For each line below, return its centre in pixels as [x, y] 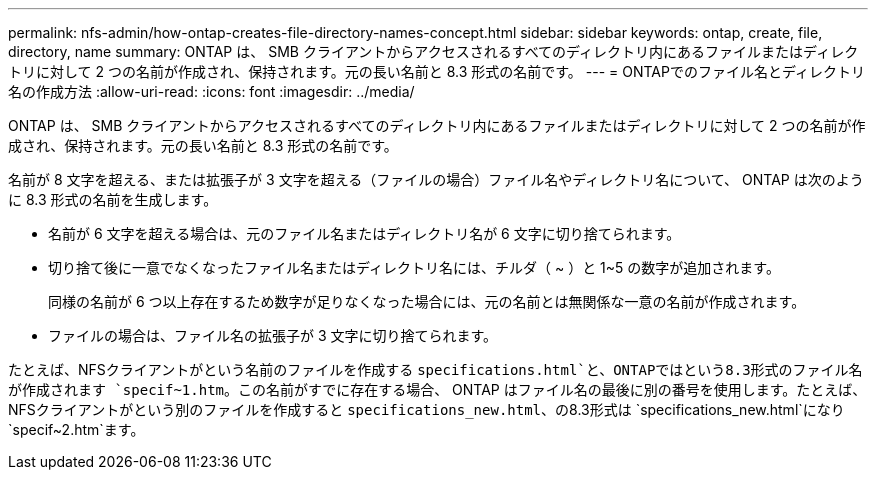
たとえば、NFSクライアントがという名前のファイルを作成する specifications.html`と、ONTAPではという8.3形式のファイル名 [435, 369]
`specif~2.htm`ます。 [76, 429]
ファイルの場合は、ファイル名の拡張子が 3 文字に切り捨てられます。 [273, 335]
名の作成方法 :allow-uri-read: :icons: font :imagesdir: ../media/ [211, 91]
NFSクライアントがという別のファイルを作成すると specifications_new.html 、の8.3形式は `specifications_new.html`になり [426, 409]
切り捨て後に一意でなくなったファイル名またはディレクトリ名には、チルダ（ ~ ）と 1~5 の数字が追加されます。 [414, 267]
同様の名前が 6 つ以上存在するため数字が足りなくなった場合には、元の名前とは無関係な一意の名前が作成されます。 [427, 301]
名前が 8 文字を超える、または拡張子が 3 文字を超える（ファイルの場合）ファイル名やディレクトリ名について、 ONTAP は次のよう [436, 179]
